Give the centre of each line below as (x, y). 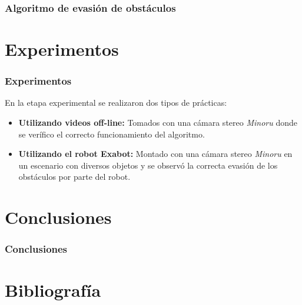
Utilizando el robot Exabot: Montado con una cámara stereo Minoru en (155, 154)
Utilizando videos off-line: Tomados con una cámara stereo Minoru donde (158, 123)
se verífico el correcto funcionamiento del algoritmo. (112, 134)
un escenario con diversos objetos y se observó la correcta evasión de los (148, 165)
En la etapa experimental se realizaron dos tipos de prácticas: (116, 103)
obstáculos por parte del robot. (74, 177)
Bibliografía (53, 290)
